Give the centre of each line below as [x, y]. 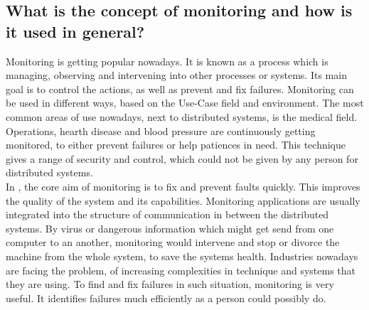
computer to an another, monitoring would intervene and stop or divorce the [173, 242]
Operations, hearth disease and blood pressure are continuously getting [161, 130]
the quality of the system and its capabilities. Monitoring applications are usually [183, 200]
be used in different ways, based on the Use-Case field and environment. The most [185, 103]
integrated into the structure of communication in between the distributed [167, 214]
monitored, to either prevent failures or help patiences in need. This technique [176, 145]
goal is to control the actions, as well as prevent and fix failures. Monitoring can [180, 89]
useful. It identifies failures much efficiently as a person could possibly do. [166, 298]
